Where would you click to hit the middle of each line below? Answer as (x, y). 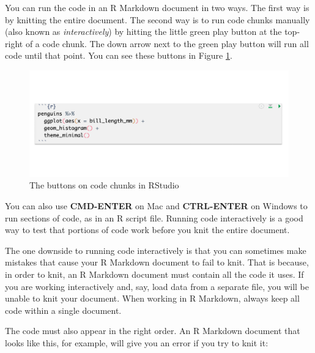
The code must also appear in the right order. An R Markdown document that (153, 331)
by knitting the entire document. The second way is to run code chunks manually (157, 19)
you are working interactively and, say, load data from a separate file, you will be (157, 286)
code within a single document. (63, 310)
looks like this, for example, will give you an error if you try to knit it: (137, 343)
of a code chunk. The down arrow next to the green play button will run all (167, 43)
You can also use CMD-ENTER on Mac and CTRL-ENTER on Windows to (156, 206)
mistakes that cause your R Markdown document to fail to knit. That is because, (157, 262)
